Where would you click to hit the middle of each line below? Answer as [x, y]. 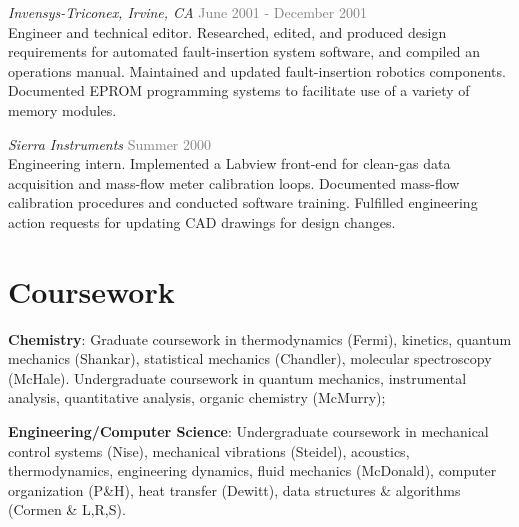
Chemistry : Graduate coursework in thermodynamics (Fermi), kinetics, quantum [260, 338]
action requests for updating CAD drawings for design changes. [202, 221]
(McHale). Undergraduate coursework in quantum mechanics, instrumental [237, 377]
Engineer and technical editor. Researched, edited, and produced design [227, 31]
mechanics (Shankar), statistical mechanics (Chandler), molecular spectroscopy [250, 358]
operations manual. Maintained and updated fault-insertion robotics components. [257, 70]
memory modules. [62, 109]
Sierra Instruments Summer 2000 [110, 143]
